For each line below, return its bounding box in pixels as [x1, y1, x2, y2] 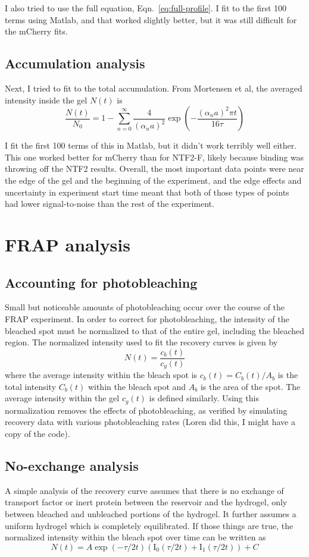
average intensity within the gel [5, 392, 120, 404]
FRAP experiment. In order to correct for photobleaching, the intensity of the [5, 312, 289, 325]
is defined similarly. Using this [149, 392, 259, 404]
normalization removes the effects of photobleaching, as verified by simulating [5, 404, 288, 416]
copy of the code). [5, 427, 70, 440]
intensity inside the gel [5, 93, 88, 106]
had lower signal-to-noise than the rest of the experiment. [5, 197, 214, 210]
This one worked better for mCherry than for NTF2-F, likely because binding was [5, 150, 304, 163]
